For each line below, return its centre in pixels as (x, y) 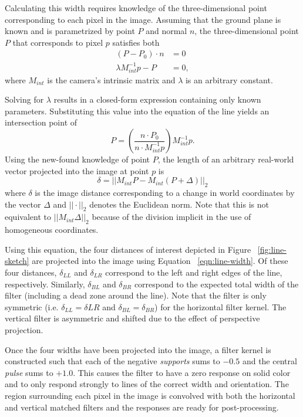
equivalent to (28, 217)
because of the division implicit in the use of (171, 217)
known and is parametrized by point (70, 31)
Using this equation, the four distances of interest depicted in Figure (128, 249)
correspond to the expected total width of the (216, 284)
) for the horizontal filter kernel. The (220, 306)
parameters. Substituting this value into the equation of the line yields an (137, 111)
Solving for (24, 99)
